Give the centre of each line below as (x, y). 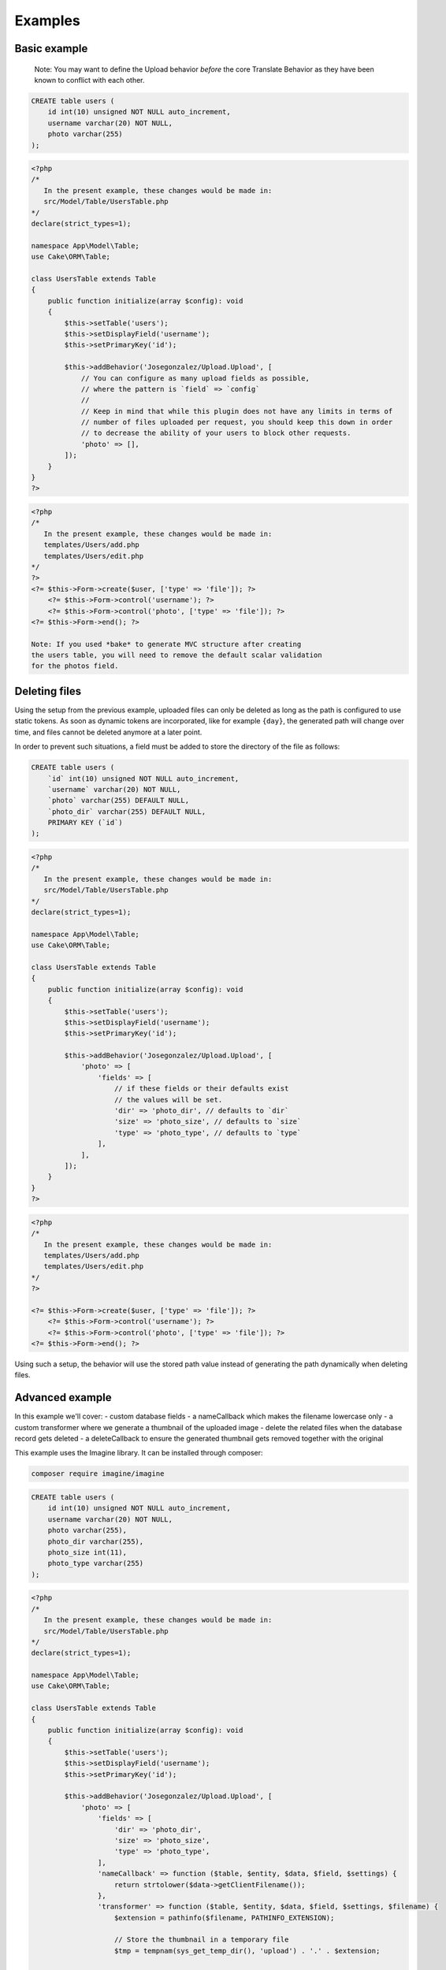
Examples (47, 20)
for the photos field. (75, 666)
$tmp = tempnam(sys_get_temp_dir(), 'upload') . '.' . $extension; (247, 1951)
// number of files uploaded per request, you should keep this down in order (237, 422)
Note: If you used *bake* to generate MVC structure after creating (166, 644)
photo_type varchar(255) (96, 1563)
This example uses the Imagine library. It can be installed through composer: (139, 1453)
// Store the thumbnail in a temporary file (202, 1940)
